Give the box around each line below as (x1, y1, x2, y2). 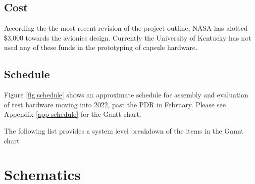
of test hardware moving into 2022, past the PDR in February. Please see (4, 99, 226, 109)
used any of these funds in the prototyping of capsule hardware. (4, 42, 198, 52)
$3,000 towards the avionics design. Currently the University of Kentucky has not (4, 32, 252, 43)
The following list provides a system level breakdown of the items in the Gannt (4, 125, 244, 136)
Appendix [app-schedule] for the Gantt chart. (4, 109, 141, 119)
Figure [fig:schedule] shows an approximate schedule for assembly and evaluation (4, 90, 249, 100)
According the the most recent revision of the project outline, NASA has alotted (4, 23, 248, 33)
